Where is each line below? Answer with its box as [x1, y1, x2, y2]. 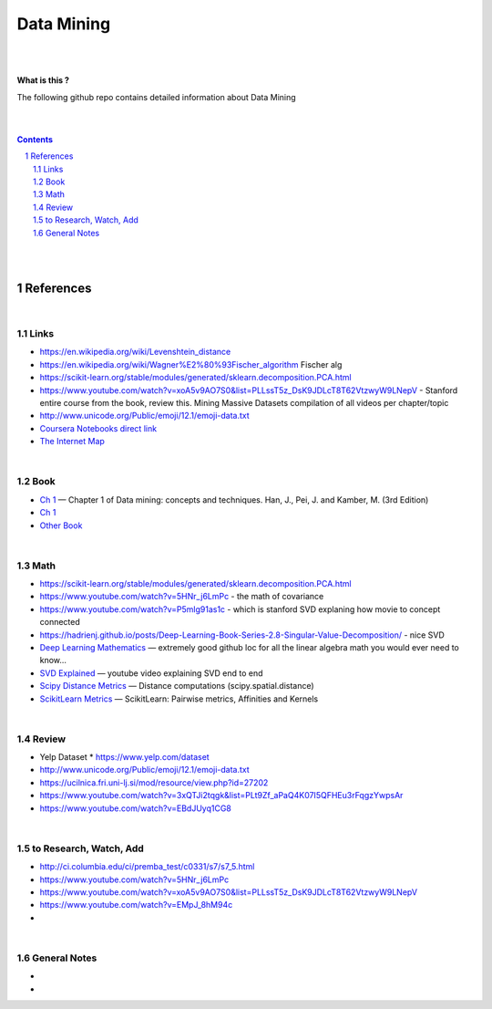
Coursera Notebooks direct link [39, 422, 158, 433]
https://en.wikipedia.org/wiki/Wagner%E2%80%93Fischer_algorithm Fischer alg [39, 359, 343, 369]
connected [39, 617, 81, 628]
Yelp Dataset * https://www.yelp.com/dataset [39, 752, 210, 763]
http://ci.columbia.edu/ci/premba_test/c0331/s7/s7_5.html [39, 861, 255, 872]
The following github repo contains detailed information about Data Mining [16, 91, 296, 102]
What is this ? [16, 75, 70, 86]
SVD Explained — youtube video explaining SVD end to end [39, 667, 263, 679]
